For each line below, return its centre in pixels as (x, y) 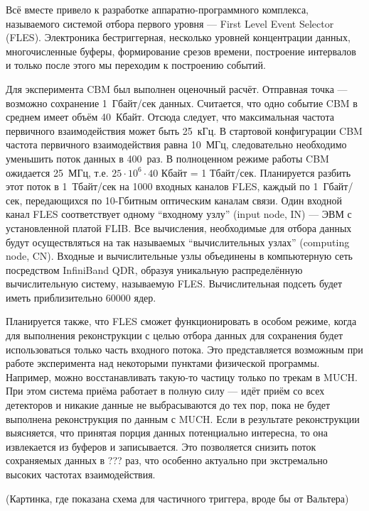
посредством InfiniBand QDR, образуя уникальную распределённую (154, 269)
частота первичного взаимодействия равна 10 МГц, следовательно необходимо (176, 144)
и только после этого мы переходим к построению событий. (136, 65)
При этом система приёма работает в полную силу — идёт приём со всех (165, 391)
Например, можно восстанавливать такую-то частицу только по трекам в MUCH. (182, 377)
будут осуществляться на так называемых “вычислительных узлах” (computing (178, 242)
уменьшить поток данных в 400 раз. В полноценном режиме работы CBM (167, 158)
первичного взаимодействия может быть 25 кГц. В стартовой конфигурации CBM (184, 130)
